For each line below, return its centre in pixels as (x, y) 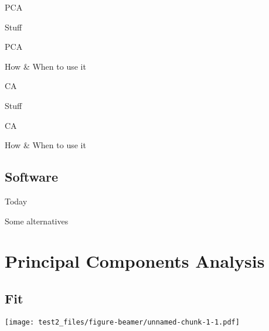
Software (32, 177)
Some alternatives (37, 221)
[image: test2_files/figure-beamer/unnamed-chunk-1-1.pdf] (122, 322)
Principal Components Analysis (135, 261)
